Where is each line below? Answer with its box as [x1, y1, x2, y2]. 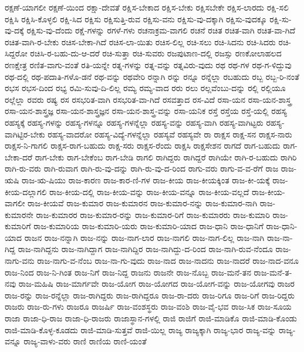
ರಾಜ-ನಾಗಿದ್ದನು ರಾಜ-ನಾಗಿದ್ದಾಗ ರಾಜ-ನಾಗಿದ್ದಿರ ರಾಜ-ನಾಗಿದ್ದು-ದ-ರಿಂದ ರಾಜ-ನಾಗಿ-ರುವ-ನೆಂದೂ [18, 243, 273, 255]
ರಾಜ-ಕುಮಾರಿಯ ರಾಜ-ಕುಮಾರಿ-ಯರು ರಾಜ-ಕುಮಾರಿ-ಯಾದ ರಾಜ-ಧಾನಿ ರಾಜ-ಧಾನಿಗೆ [33, 220, 264, 232]
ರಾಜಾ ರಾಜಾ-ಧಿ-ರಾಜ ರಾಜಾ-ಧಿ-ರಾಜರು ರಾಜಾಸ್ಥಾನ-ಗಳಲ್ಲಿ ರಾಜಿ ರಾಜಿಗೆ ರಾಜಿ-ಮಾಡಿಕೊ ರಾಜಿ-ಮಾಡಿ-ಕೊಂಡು [5, 312, 297, 324]
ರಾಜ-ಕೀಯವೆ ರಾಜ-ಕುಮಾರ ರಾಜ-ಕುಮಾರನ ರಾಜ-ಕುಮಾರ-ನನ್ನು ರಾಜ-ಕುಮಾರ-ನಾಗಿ [28, 197, 258, 209]
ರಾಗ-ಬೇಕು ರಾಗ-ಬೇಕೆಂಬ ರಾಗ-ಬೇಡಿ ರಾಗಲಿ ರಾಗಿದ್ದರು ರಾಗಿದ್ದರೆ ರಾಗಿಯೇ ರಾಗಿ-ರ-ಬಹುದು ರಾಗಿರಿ [35, 150, 297, 163]
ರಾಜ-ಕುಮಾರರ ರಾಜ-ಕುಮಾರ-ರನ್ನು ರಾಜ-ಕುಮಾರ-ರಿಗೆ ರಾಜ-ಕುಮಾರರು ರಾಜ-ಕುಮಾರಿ [36, 208, 270, 220]
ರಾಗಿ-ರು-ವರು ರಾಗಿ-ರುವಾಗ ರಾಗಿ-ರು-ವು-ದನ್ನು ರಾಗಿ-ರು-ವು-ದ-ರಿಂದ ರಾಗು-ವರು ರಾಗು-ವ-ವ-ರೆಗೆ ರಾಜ [5, 162, 279, 175]
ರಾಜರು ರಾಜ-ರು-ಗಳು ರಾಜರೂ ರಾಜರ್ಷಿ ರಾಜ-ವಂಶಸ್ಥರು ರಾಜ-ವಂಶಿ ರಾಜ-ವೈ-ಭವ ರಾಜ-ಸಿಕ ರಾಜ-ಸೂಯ [5, 300, 292, 313]
